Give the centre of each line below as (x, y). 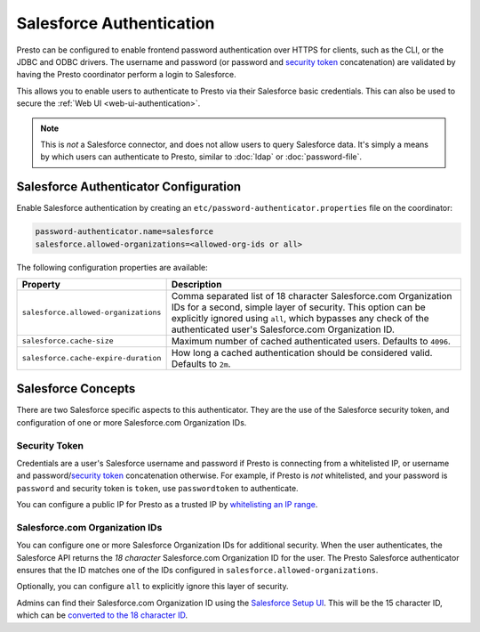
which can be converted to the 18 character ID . (102, 615)
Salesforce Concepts (76, 389)
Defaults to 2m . (201, 363)
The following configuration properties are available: (112, 267)
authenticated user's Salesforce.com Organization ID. (283, 329)
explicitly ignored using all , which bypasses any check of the (300, 318)
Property (41, 284)
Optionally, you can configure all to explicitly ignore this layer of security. (152, 587)
